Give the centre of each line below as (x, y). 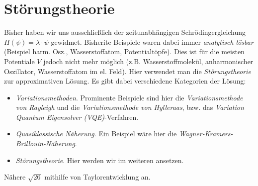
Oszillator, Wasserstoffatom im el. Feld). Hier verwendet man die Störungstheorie (128, 71)
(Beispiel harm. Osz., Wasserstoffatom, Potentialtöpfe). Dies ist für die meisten (124, 51)
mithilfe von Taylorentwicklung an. (97, 177)
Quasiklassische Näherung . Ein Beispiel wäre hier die (96, 134)
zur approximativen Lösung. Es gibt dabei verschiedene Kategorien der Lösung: (125, 81)
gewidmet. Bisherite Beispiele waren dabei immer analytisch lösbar (152, 42)
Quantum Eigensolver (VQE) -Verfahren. (77, 117)
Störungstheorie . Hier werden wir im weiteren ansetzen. (100, 160)
